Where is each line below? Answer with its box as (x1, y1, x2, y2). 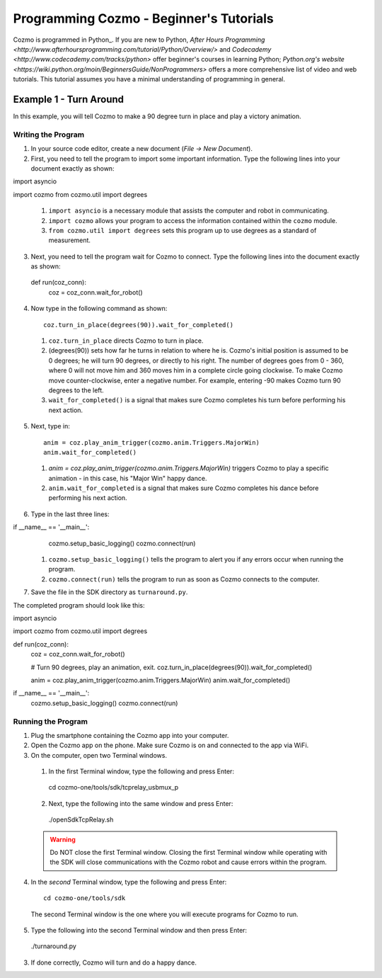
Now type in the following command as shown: (30, 305, 168, 313)
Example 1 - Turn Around (13, 93, 124, 106)
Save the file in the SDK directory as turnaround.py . (30, 588, 188, 596)
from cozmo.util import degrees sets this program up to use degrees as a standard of (48, 226, 317, 234)
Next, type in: (30, 422, 70, 431)
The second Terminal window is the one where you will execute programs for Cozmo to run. (30, 910, 299, 919)
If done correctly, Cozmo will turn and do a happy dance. (30, 958, 197, 967)
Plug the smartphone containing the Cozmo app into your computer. (30, 731, 229, 739)
